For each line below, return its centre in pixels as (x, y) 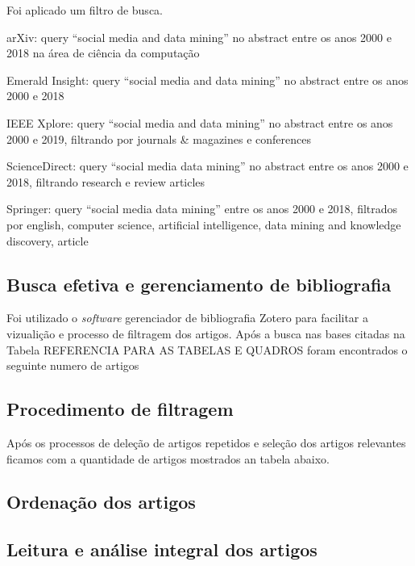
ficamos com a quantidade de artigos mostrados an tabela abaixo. (168, 458)
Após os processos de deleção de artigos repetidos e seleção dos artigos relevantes (206, 442)
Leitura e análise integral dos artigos (162, 549)
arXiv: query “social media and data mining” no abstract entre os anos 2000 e (199, 37)
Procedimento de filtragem (120, 409)
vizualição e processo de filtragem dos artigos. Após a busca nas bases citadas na (206, 333)
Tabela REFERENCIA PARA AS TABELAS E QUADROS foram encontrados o (207, 349)
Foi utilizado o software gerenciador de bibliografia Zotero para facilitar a (188, 318)
